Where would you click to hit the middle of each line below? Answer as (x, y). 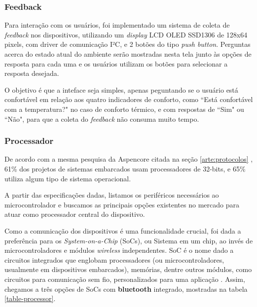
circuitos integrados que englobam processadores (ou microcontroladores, (114, 259)
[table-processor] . (30, 298)
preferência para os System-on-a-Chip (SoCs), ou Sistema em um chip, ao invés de (129, 240)
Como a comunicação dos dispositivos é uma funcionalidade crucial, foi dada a (123, 230)
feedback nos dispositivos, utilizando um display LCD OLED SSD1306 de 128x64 (126, 34)
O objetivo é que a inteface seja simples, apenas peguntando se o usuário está (121, 89)
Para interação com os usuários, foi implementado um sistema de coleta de (117, 25)
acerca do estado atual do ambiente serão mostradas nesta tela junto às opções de (128, 54)
